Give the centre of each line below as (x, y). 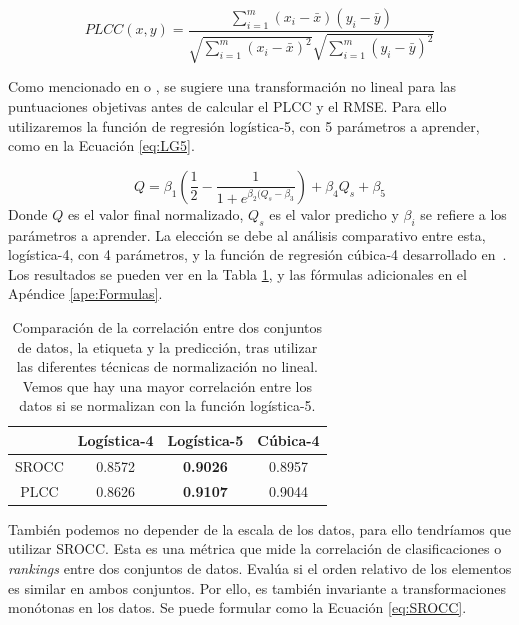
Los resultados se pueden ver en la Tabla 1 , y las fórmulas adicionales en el (237, 273)
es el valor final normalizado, (155, 213)
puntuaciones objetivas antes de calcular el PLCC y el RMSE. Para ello (227, 106)
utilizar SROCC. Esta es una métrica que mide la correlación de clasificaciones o (255, 548)
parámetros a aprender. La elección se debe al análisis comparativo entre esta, (247, 234)
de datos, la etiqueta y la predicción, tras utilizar (167, 346)
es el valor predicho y (334, 213)
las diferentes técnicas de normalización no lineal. (167, 366)
